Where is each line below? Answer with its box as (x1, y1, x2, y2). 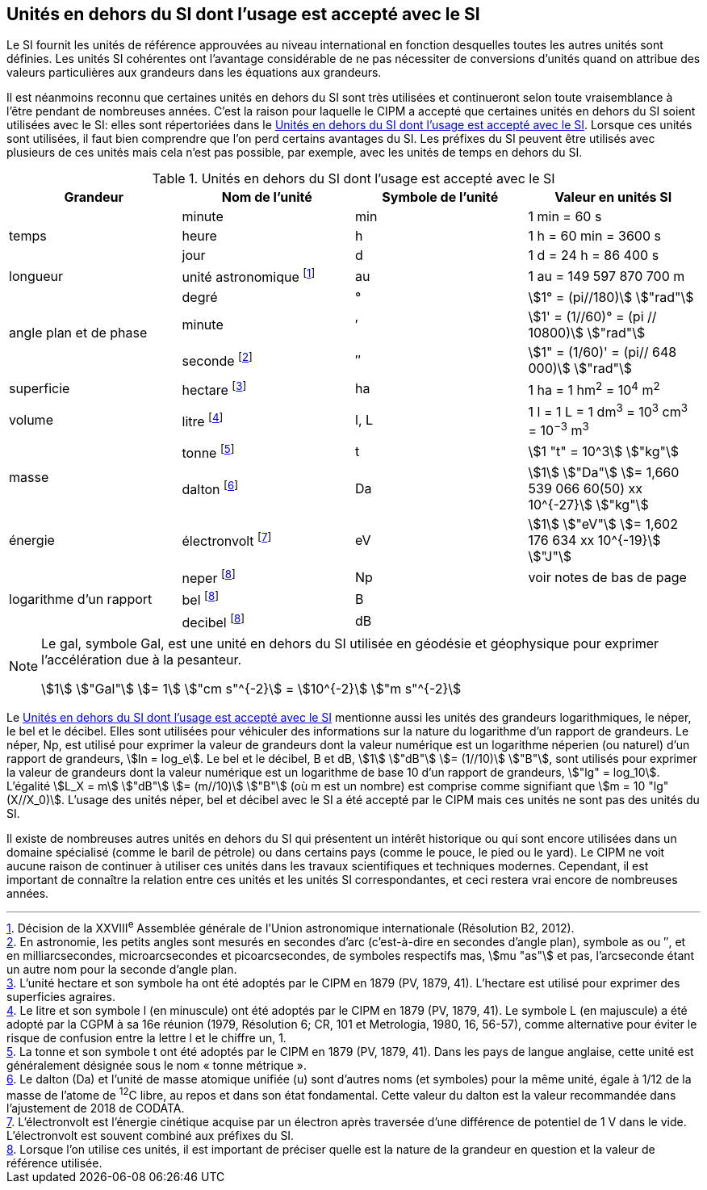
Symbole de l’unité (382, 189, 499, 206)
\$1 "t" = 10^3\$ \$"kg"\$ (528, 443, 680, 460)
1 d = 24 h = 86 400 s (528, 247, 659, 264)
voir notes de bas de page (528, 568, 687, 585)
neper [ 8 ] (182, 568, 236, 587)
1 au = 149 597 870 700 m (528, 268, 685, 285)
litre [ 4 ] (182, 410, 224, 430)
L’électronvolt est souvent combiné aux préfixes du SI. (6, 1129, 295, 1143)
